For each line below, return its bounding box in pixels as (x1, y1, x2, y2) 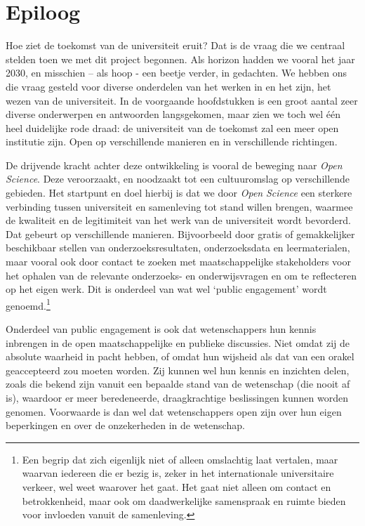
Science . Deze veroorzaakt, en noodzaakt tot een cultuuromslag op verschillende (6, 171, 350, 186)
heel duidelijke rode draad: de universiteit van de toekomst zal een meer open (6, 120, 339, 135)
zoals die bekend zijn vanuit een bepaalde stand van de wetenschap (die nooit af (6, 376, 350, 391)
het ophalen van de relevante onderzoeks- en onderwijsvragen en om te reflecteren (6, 268, 357, 282)
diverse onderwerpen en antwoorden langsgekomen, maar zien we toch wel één (6, 107, 341, 121)
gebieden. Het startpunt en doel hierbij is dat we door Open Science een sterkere (6, 185, 352, 200)
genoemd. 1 (6, 296, 51, 313)
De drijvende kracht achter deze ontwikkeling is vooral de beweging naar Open (6, 157, 343, 172)
